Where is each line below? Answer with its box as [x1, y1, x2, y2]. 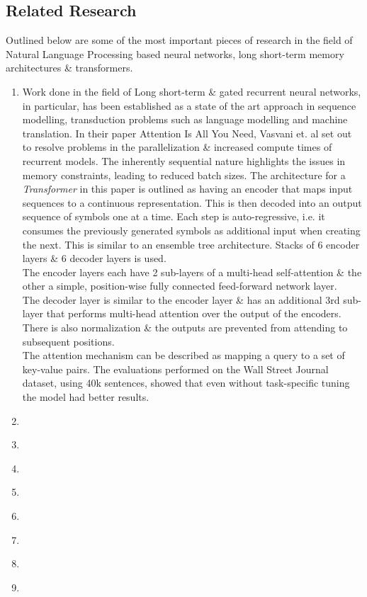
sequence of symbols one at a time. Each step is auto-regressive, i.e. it [22, 209, 325, 224]
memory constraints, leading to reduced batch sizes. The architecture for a [22, 167, 346, 182]
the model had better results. [22, 390, 149, 404]
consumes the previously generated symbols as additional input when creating [22, 222, 361, 237]
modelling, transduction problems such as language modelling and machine [22, 112, 348, 127]
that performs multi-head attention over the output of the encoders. [46, 306, 341, 321]
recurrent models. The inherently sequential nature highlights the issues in [22, 153, 346, 168]
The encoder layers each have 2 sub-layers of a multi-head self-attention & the [22, 264, 362, 279]
